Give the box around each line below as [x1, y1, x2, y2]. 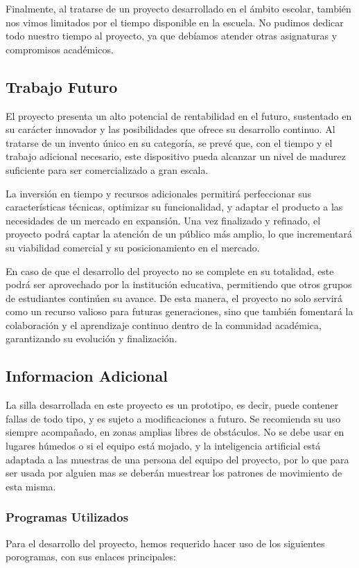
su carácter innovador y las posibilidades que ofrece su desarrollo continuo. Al [6, 122, 335, 136]
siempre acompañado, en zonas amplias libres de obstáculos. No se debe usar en [6, 425, 344, 439]
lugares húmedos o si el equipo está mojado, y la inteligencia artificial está [6, 438, 321, 453]
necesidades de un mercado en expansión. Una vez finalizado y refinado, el [6, 213, 321, 227]
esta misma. [6, 479, 56, 493]
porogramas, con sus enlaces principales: [6, 549, 176, 564]
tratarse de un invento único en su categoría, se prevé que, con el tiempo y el [6, 135, 333, 150]
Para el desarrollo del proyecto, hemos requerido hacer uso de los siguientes [6, 535, 325, 550]
